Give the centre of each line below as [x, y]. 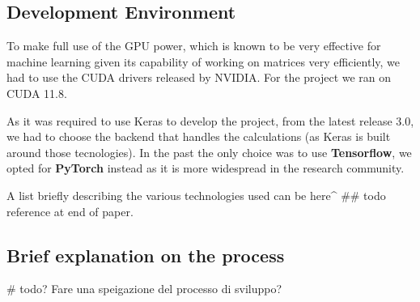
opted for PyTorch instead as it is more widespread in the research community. [206, 168]
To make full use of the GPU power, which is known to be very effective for [194, 46]
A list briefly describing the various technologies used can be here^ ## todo [196, 195]
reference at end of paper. [70, 211]
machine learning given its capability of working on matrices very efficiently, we [204, 61]
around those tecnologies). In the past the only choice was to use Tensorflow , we [209, 152]
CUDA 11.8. [37, 93]
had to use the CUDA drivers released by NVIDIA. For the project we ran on [199, 77]
